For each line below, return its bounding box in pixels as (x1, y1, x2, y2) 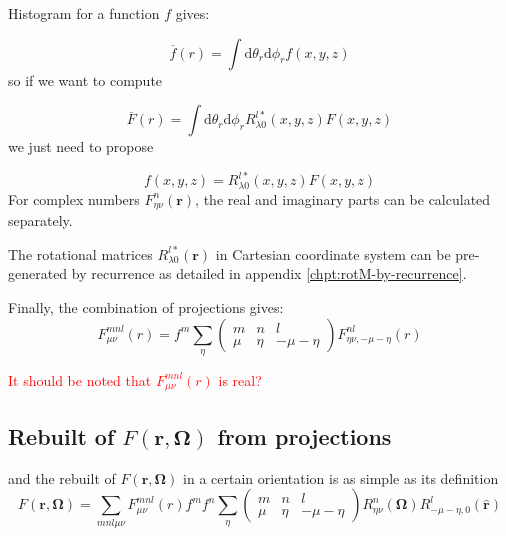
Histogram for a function (8, 3, 160, 23)
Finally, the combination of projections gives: (8, 296, 284, 317)
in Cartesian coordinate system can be (215, 243, 451, 264)
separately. (8, 210, 73, 231)
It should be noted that (8, 369, 152, 390)
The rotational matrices (8, 243, 153, 264)
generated (8, 263, 68, 284)
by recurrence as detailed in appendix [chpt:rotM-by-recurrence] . (71, 263, 467, 284)
